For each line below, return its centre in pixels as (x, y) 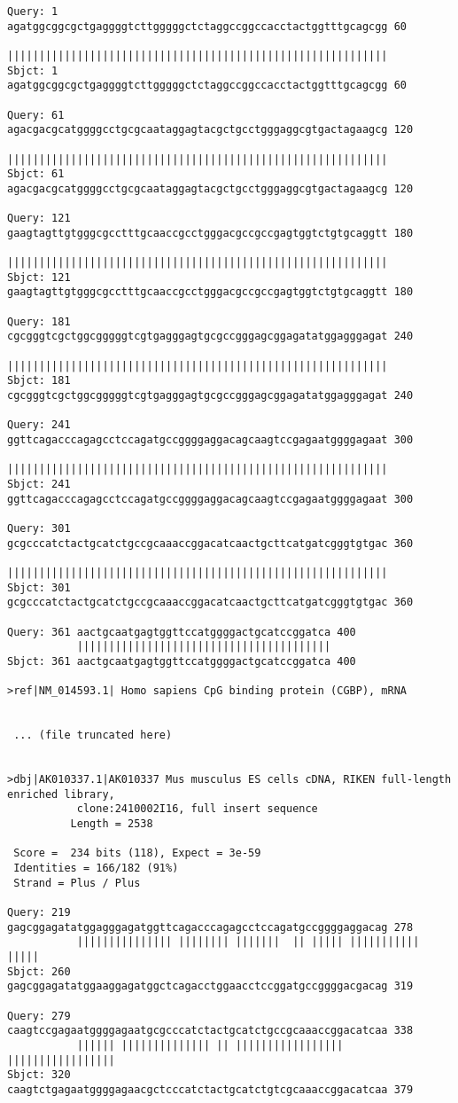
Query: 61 (36, 115)
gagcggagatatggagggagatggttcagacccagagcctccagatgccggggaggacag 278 (210, 927)
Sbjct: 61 (36, 174)
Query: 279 (39, 1016)
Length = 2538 (112, 824)
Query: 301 (39, 528)
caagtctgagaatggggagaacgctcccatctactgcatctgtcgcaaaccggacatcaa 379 (210, 1089)
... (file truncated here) (93, 735)
